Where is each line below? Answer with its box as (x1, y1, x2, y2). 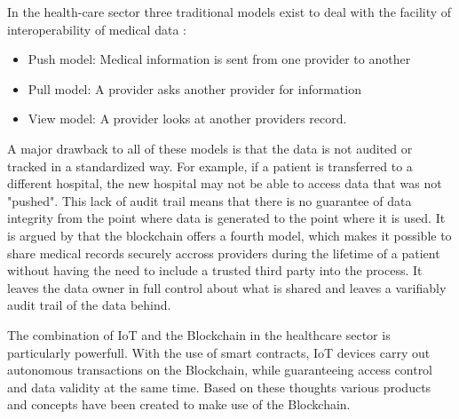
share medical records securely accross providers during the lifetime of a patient (7, 243, 440, 262)
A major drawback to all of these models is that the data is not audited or (7, 138, 413, 157)
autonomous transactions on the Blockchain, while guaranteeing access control (7, 360, 433, 379)
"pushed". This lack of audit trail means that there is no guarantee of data (7, 191, 412, 209)
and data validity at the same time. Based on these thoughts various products (7, 377, 431, 396)
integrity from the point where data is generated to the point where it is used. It (7, 209, 446, 227)
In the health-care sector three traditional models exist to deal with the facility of (7, 3, 452, 20)
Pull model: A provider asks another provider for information (28, 79, 361, 98)
